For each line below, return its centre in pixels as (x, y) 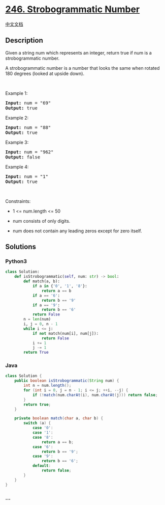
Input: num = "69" (28, 103)
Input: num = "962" (29, 152)
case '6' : (43, 447)
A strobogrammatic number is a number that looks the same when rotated (82, 68)
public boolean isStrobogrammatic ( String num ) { (67, 381)
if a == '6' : (46, 296)
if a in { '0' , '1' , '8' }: (60, 286)
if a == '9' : (46, 305)
